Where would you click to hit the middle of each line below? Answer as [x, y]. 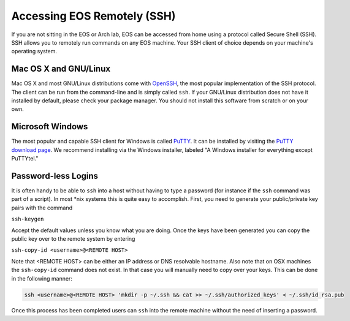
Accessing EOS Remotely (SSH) [93, 16]
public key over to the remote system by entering [73, 238]
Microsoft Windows [50, 127]
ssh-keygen [28, 219]
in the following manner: [42, 278]
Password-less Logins [55, 176]
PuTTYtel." [25, 159]
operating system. [34, 51]
